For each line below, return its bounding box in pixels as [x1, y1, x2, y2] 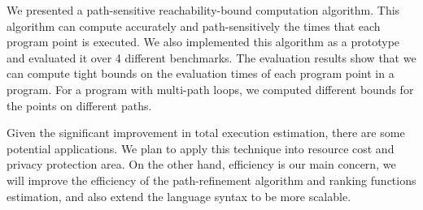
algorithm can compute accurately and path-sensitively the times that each [7, 17, 381, 34]
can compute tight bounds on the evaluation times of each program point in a [7, 65, 395, 82]
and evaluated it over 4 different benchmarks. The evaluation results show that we [7, 49, 416, 66]
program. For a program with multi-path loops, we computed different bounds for [7, 80, 414, 97]
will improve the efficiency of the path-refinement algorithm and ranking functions [7, 171, 416, 188]
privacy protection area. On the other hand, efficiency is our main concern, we [7, 156, 396, 173]
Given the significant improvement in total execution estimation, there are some [7, 124, 405, 141]
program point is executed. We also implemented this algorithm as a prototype [7, 33, 400, 50]
